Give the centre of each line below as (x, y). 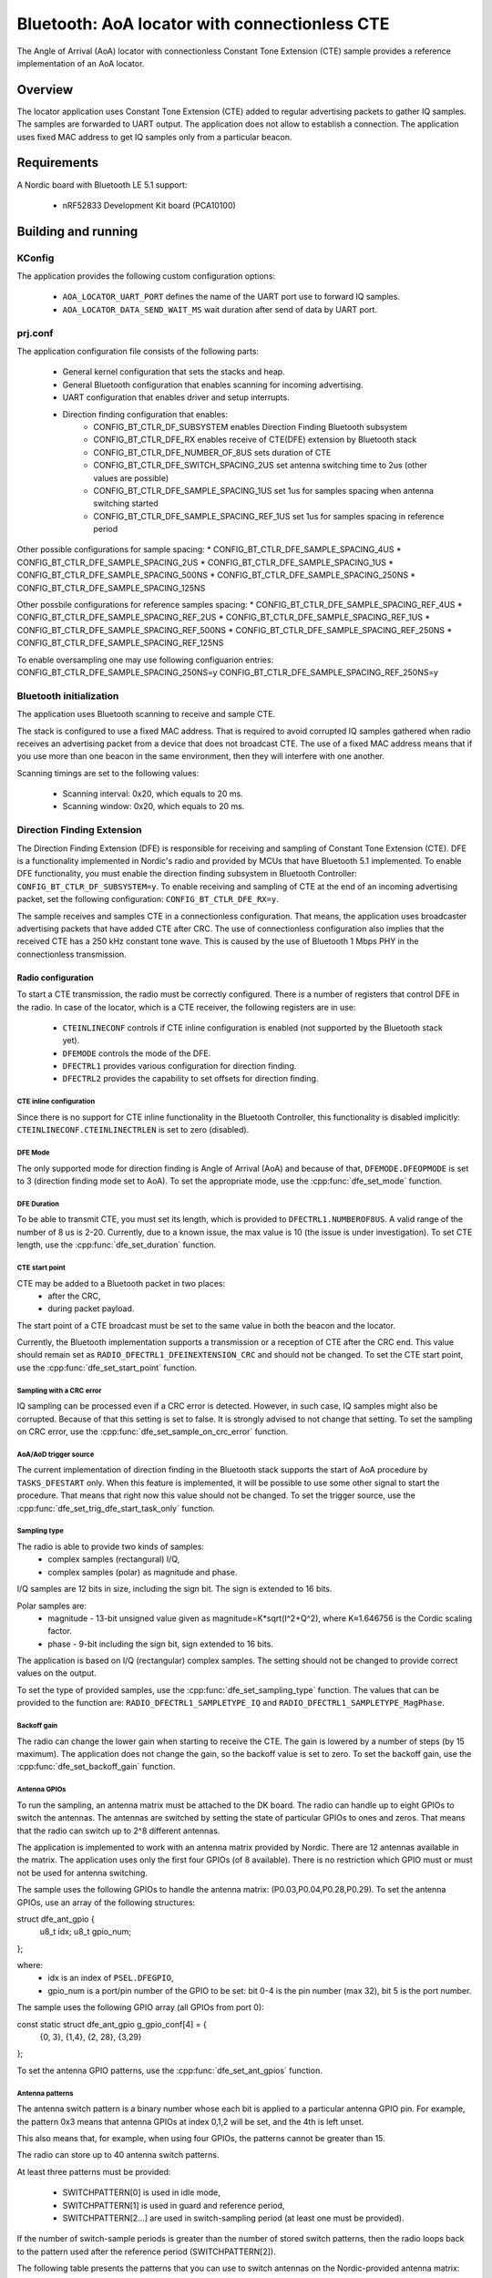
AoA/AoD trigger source (56, 1454)
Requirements (58, 163)
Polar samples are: (51, 1606)
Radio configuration (56, 977)
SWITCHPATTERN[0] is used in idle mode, (141, 2192)
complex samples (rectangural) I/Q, (114, 1559)
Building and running (77, 231)
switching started (126, 503)
